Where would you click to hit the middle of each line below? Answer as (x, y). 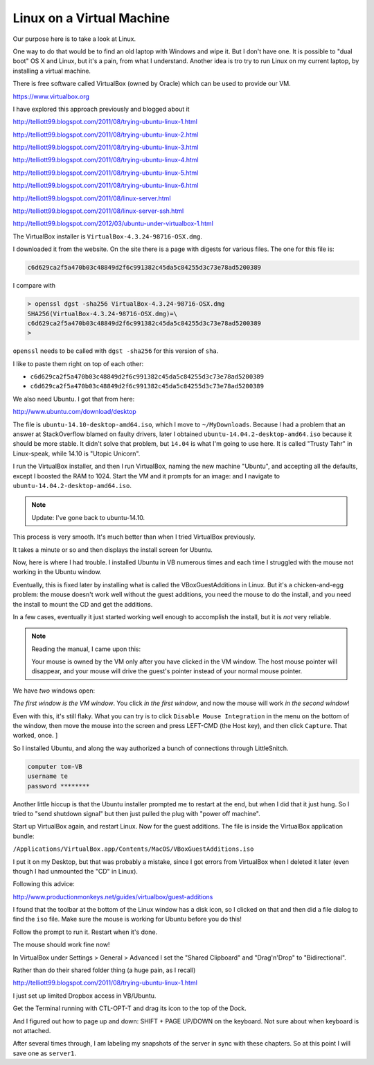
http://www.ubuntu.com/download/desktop (74, 412)
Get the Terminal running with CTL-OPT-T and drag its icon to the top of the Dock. (130, 1008)
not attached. (32, 1030)
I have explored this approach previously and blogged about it (101, 109)
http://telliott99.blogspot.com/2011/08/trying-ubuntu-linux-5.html (106, 173)
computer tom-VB (55, 767)
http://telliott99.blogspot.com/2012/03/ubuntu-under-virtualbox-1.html (113, 224)
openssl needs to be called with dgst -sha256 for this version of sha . (116, 351)
